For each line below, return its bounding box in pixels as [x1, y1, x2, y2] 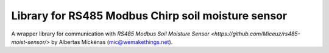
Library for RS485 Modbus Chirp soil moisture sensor [11, 9, 288, 22]
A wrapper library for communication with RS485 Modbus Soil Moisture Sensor [11, 30, 210, 37]
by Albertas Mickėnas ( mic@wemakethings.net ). [51, 38, 173, 45]
